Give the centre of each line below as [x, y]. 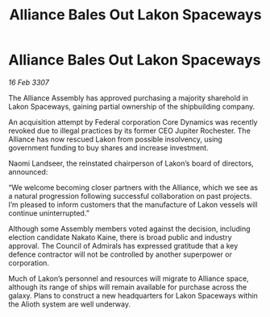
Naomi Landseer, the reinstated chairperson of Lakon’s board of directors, [131, 163]
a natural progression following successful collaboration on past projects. [130, 196]
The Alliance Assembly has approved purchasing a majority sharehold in [128, 97]
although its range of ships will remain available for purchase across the [128, 286]
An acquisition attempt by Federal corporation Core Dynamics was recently [133, 121]
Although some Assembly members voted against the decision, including [130, 228]
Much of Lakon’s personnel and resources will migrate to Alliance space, [129, 278]
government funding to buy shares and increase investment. [108, 147]
